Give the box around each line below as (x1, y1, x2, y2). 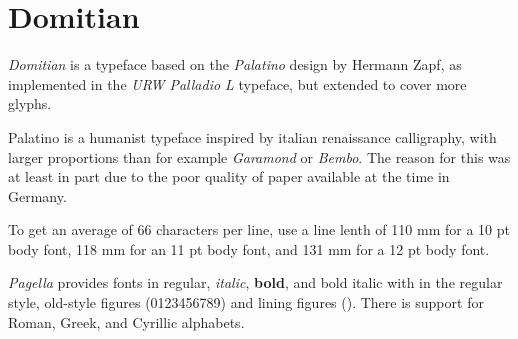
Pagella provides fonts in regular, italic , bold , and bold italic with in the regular (8, 272, 503, 293)
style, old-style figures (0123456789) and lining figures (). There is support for (8, 292, 484, 313)
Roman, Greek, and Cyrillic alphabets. (8, 311, 245, 332)
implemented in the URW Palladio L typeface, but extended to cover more (8, 73, 467, 94)
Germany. (8, 185, 67, 206)
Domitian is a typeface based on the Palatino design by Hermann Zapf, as (8, 54, 462, 75)
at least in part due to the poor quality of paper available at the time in (8, 166, 450, 187)
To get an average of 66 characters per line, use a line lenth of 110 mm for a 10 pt (8, 219, 510, 240)
